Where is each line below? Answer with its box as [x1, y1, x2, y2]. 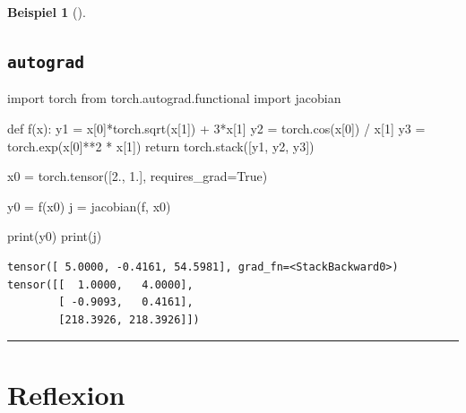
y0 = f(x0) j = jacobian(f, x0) [7, 196, 171, 215]
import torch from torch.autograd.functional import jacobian [7, 89, 341, 108]
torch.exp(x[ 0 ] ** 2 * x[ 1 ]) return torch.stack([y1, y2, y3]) [7, 136, 315, 155]
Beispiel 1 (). [7, 3, 86, 21]
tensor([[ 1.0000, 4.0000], [7, 278, 194, 291]
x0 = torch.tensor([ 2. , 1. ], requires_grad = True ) [7, 167, 268, 185]
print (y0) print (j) [7, 227, 102, 245]
